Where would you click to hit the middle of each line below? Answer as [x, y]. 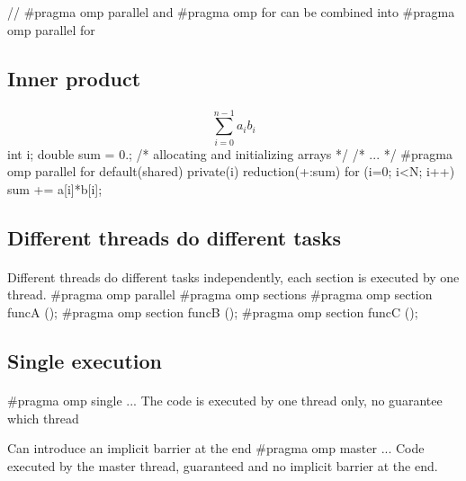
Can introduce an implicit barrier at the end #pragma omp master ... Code [216, 448]
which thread [43, 418]
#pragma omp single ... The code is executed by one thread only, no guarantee [225, 400]
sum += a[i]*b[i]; [55, 188]
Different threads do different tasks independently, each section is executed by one [233, 276]
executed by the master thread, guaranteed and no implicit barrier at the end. [223, 465]
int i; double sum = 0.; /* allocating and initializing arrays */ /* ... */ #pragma [230, 153]
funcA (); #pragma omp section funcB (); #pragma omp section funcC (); [213, 312]
